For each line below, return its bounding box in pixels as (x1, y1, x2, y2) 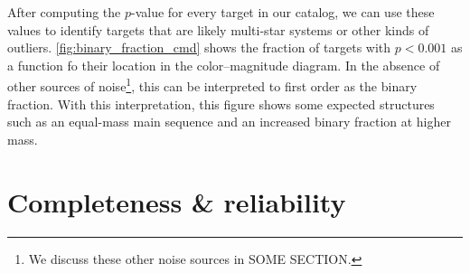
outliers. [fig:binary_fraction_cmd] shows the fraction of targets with (7, 38, 391, 57)
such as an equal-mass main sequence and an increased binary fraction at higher (7, 112, 451, 131)
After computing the (7, 3, 121, 21)
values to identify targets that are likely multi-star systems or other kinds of (7, 20, 429, 39)
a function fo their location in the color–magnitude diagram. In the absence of (7, 55, 440, 74)
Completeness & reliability (7, 183, 346, 220)
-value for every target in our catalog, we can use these (130, 3, 435, 21)
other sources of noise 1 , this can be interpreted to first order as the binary (7, 74, 418, 96)
